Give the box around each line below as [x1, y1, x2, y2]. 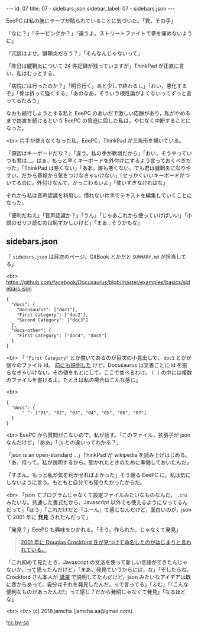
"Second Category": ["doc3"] [17, 317, 89, 323]
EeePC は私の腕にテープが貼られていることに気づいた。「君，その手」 [6, 17, 176, 24]
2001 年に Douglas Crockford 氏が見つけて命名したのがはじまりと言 [20, 539, 187, 546]
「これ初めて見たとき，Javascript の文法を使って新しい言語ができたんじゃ [6, 559, 188, 566]
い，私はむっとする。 [6, 70, 58, 76]
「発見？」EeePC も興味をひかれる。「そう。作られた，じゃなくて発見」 [6, 526, 181, 533]
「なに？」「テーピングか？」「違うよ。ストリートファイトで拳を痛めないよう [6, 30, 193, 37]
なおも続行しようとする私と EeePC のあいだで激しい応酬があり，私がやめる [6, 109, 191, 117]
